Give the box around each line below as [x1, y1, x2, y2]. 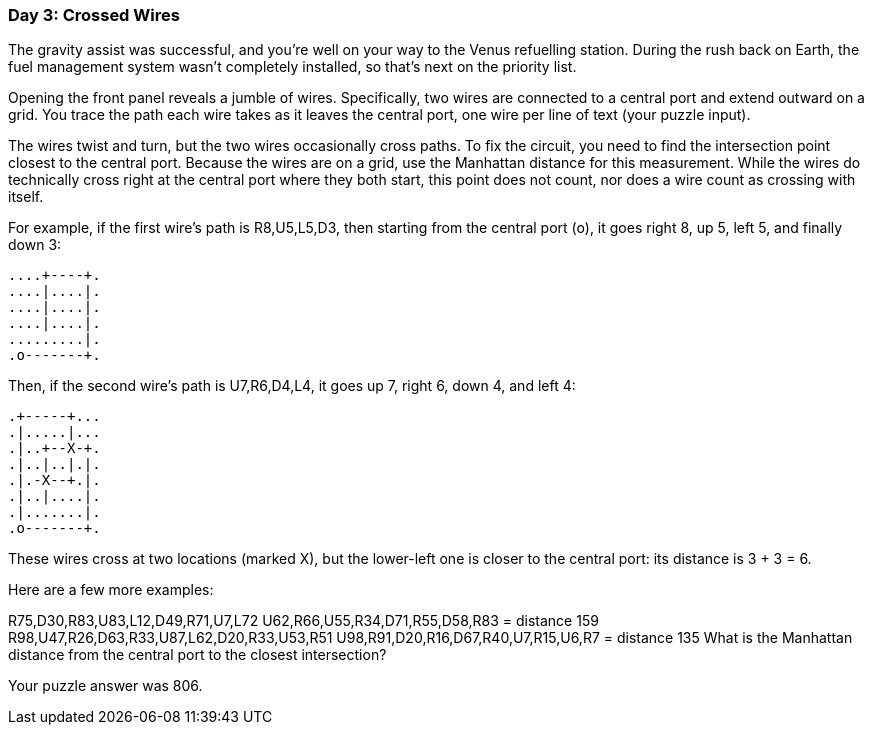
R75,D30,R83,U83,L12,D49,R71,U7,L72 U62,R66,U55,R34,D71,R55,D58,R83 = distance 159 [8, 612, 599, 630]
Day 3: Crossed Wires [8, 5, 180, 25]
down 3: [8, 236, 62, 254]
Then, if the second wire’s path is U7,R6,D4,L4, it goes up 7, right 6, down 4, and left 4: [8, 377, 576, 395]
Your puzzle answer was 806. [8, 677, 203, 695]
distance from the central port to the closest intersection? [8, 646, 387, 664]
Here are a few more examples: [8, 581, 214, 599]
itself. [8, 188, 44, 206]
